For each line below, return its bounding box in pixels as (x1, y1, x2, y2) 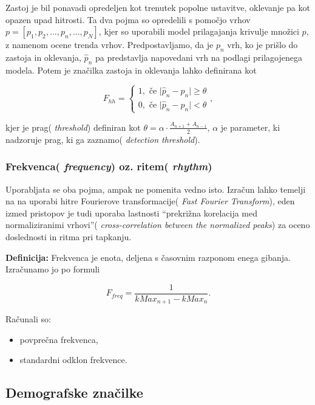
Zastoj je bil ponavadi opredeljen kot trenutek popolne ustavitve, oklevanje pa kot (5, 1, 310, 13)
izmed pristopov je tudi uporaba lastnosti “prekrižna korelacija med (5, 206, 258, 219)
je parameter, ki (220, 120, 280, 133)
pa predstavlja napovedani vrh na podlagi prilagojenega (95, 50, 302, 63)
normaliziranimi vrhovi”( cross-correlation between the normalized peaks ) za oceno (5, 218, 310, 231)
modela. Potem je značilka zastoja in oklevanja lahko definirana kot (5, 63, 257, 76)
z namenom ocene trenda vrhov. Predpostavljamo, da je (5, 38, 214, 51)
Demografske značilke (5, 383, 143, 402)
